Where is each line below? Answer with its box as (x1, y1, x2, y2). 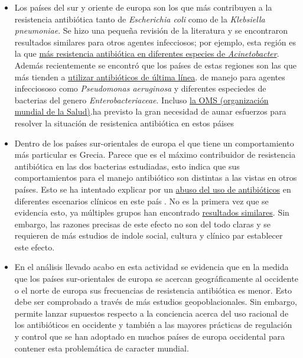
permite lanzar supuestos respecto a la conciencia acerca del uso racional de (14, 307, 289, 319)
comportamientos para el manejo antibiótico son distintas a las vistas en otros (14, 171, 297, 184)
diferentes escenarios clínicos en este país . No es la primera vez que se (14, 194, 269, 207)
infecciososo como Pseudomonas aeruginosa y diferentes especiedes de (14, 82, 266, 95)
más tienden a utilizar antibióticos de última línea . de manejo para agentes (14, 70, 285, 83)
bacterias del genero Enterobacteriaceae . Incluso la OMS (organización (14, 93, 269, 106)
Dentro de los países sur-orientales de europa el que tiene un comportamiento (14, 136, 294, 149)
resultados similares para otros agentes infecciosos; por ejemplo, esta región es (14, 35, 296, 48)
